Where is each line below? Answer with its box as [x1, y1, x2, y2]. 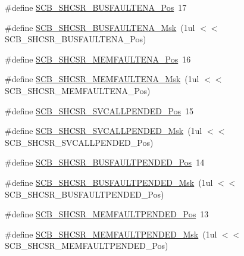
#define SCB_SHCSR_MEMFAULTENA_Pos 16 [5, 52, 191, 65]
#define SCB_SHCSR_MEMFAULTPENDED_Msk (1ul [5, 227, 217, 240]
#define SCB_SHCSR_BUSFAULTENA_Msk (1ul [5, 21, 195, 33]
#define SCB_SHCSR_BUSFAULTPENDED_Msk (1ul [5, 176, 213, 188]
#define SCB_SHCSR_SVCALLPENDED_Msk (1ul [5, 124, 202, 137]
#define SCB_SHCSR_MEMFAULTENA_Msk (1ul [5, 73, 199, 85]
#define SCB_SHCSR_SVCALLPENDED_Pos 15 [5, 104, 194, 117]
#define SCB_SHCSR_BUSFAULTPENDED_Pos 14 [5, 156, 205, 168]
